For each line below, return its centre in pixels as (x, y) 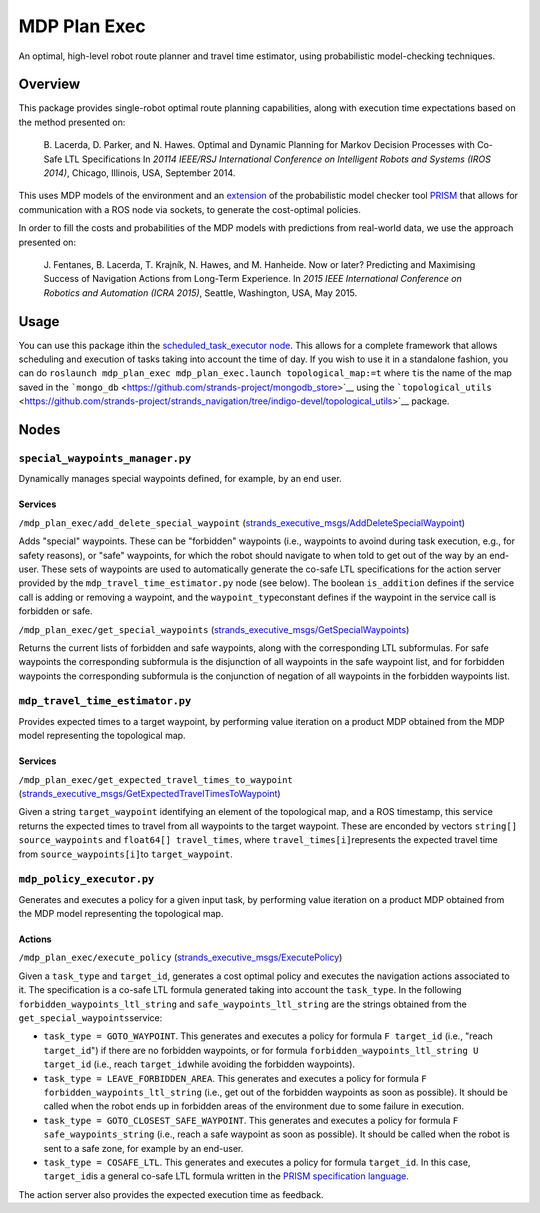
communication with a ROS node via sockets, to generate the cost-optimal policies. (190, 209)
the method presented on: (72, 122)
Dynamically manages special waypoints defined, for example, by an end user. (180, 479)
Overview (49, 84)
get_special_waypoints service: (90, 1018)
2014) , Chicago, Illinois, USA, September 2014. (139, 173)
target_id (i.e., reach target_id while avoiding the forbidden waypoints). (199, 1064)
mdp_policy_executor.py (86, 879)
